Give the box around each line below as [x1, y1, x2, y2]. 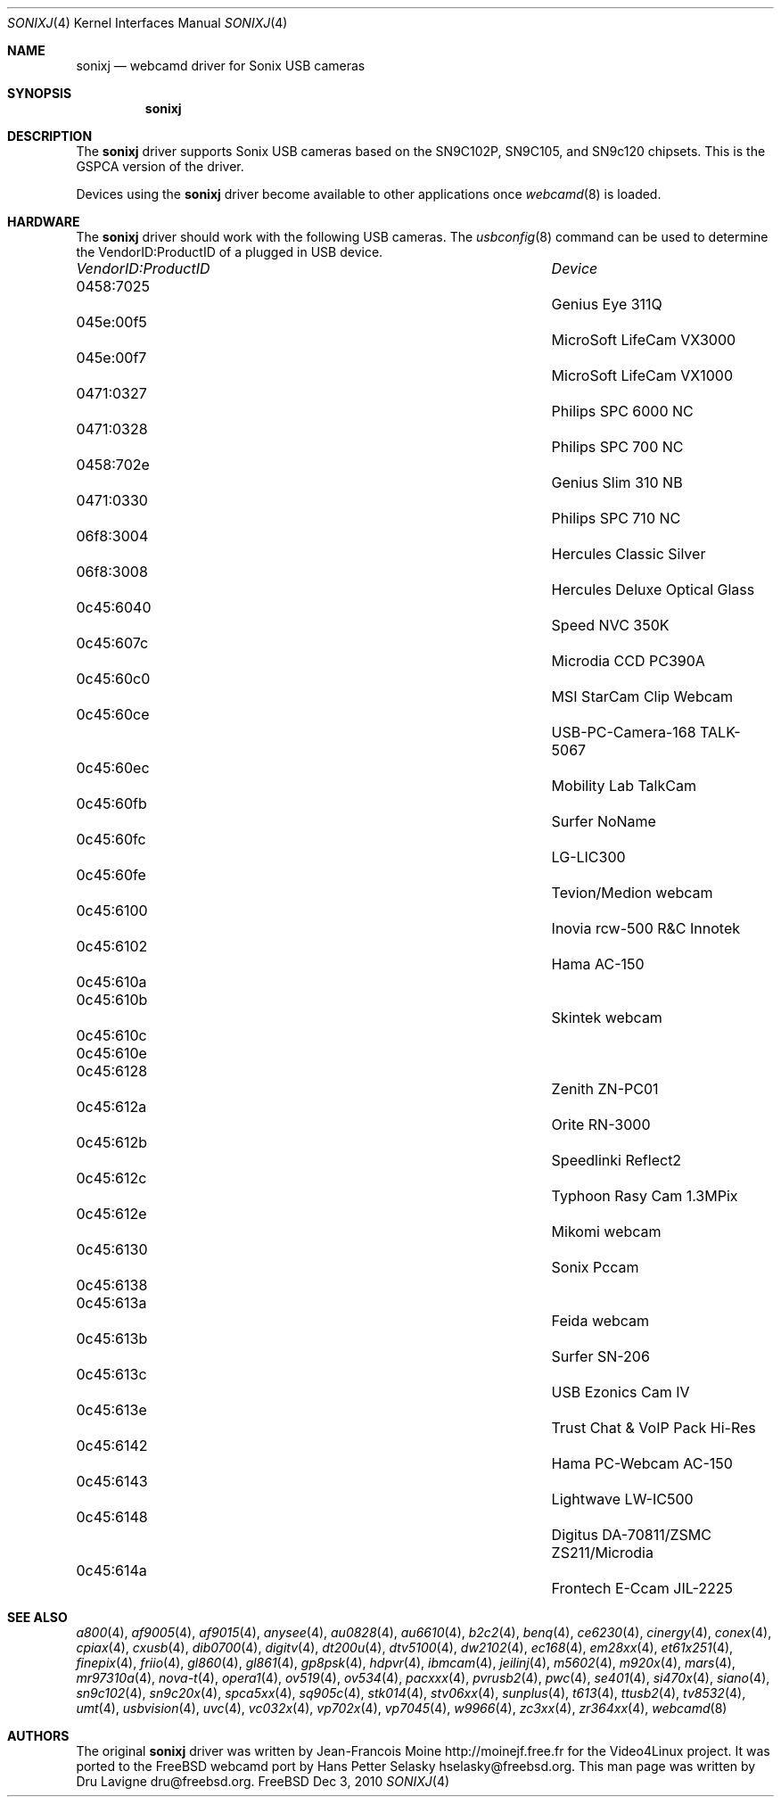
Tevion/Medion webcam [551, 884, 713, 902]
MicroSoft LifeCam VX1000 [551, 367, 734, 384]
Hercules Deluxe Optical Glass [551, 581, 755, 598]
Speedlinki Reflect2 [551, 1151, 682, 1169]
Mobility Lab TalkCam [551, 777, 696, 795]
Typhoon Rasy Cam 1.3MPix [551, 1187, 738, 1205]
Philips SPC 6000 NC [551, 402, 694, 420]
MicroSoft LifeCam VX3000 [551, 331, 736, 349]
